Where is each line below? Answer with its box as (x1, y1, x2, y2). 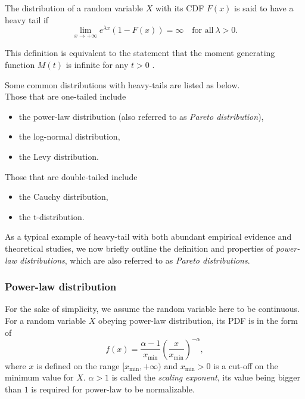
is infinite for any (66, 58, 129, 71)
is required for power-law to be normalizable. (31, 382, 195, 395)
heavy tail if (5, 13, 49, 26)
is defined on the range (36, 359, 120, 372)
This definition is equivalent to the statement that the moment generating (5, 47, 275, 59)
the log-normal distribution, (18, 130, 120, 143)
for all (192, 26, 214, 35)
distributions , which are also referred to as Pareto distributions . (20, 253, 250, 266)
